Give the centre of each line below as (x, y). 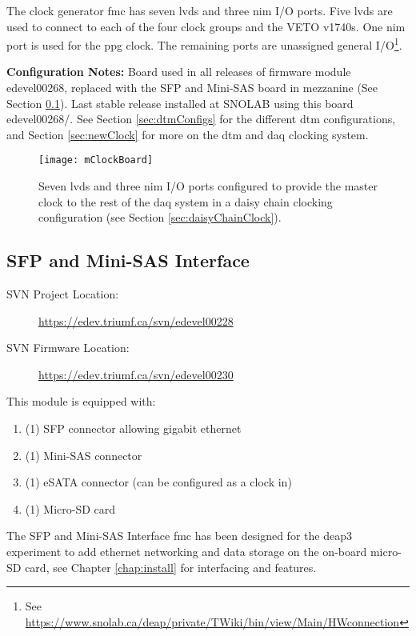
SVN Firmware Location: (68, 348)
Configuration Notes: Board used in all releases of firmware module (179, 72)
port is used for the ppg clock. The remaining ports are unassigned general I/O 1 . (204, 44)
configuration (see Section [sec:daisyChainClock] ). (160, 217)
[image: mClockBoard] (96, 160)
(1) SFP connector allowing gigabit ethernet (133, 428)
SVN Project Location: (63, 294)
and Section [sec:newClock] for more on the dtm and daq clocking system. (188, 134)
